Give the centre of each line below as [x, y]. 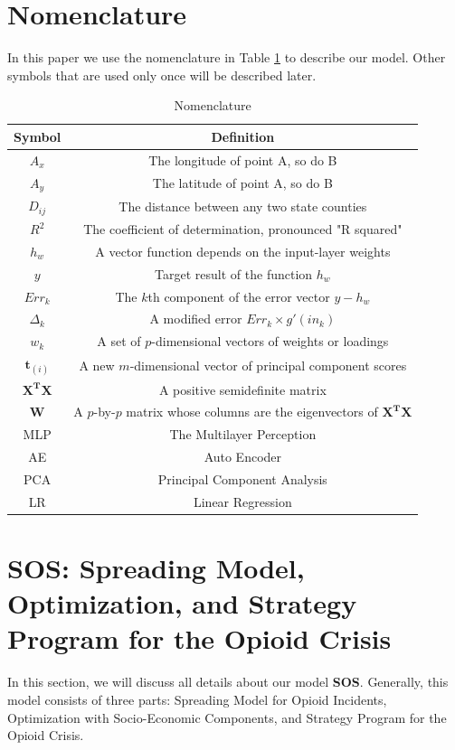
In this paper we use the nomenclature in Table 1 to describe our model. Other [227, 57]
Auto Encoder [243, 457]
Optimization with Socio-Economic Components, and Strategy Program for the [227, 717]
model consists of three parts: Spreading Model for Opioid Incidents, [197, 699]
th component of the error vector [239, 296]
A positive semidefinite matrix [242, 389]
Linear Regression [242, 501]
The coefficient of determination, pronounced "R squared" [243, 229]
